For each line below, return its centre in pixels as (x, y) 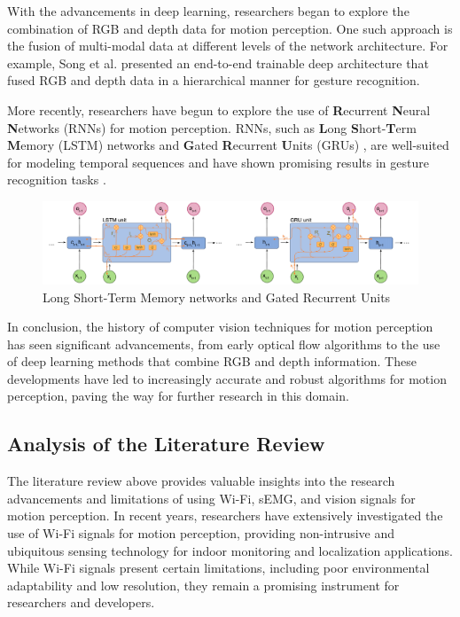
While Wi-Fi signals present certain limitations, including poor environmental (218, 568)
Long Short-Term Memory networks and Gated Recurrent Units (217, 297)
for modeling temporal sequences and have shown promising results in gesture (218, 162)
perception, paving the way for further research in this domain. (178, 396)
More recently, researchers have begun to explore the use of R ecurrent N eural (219, 109)
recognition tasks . (57, 180)
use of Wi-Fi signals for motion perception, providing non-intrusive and (201, 533)
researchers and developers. (81, 602)
